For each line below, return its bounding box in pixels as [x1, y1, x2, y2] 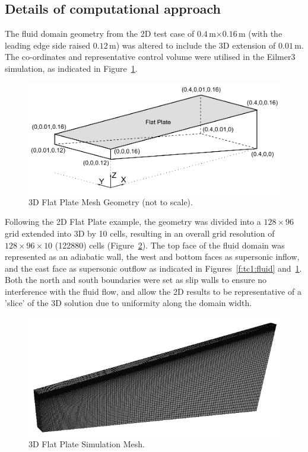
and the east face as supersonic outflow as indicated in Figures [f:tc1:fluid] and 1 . [5, 262, 302, 274]
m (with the [239, 27, 282, 40]
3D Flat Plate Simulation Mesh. [28, 437, 145, 450]
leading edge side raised [5, 39, 91, 51]
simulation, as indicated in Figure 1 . [5, 62, 138, 74]
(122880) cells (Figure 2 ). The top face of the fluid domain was [55, 238, 285, 251]
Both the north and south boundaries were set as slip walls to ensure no [5, 273, 267, 286]
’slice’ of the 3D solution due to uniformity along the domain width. [5, 297, 252, 309]
